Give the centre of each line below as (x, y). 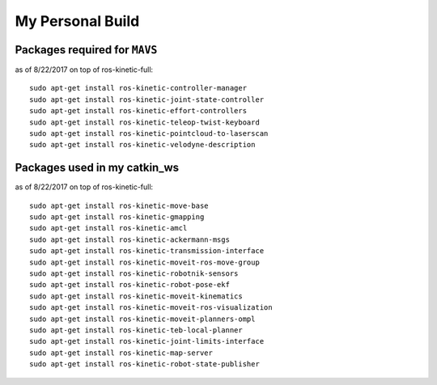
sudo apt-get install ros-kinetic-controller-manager (138, 88)
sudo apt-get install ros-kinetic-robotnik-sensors (134, 274)
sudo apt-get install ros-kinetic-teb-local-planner (136, 330)
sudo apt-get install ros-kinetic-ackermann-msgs (130, 239)
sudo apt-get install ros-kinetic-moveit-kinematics (136, 296)
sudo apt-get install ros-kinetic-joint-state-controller (147, 99)
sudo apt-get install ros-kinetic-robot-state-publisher (145, 364)
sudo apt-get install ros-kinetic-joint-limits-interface (147, 341)
